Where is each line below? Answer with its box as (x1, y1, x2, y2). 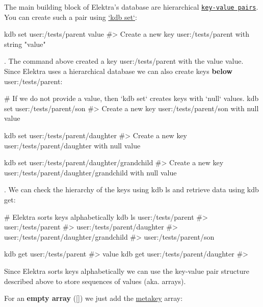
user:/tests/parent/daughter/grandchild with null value (4, 167, 177, 177)
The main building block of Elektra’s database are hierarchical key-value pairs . (4, 2, 258, 12)
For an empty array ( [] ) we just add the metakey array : (4, 293, 183, 303)
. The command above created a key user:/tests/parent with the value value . (4, 56, 244, 66)
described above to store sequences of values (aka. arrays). (4, 275, 186, 286)
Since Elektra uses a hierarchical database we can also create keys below (4, 66, 232, 76)
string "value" (4, 38, 46, 49)
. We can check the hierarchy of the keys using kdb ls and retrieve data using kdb (4, 184, 259, 195)
